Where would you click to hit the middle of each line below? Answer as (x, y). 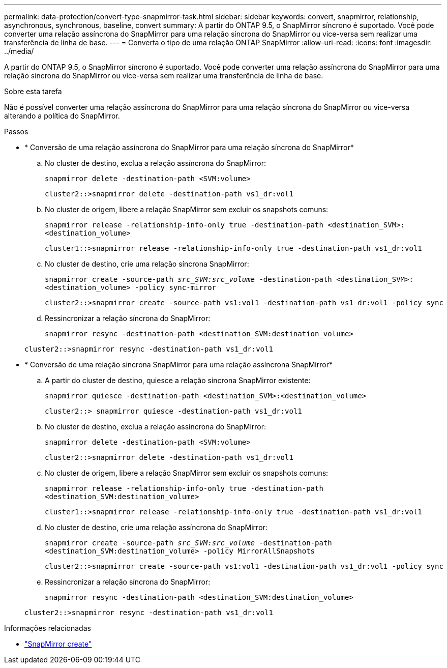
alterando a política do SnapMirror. (62, 116)
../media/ (19, 51)
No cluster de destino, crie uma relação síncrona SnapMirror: (147, 264)
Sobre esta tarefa (33, 91)
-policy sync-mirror (176, 287)
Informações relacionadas (48, 628)
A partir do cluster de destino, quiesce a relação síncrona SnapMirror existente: (178, 380)
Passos (16, 132)
